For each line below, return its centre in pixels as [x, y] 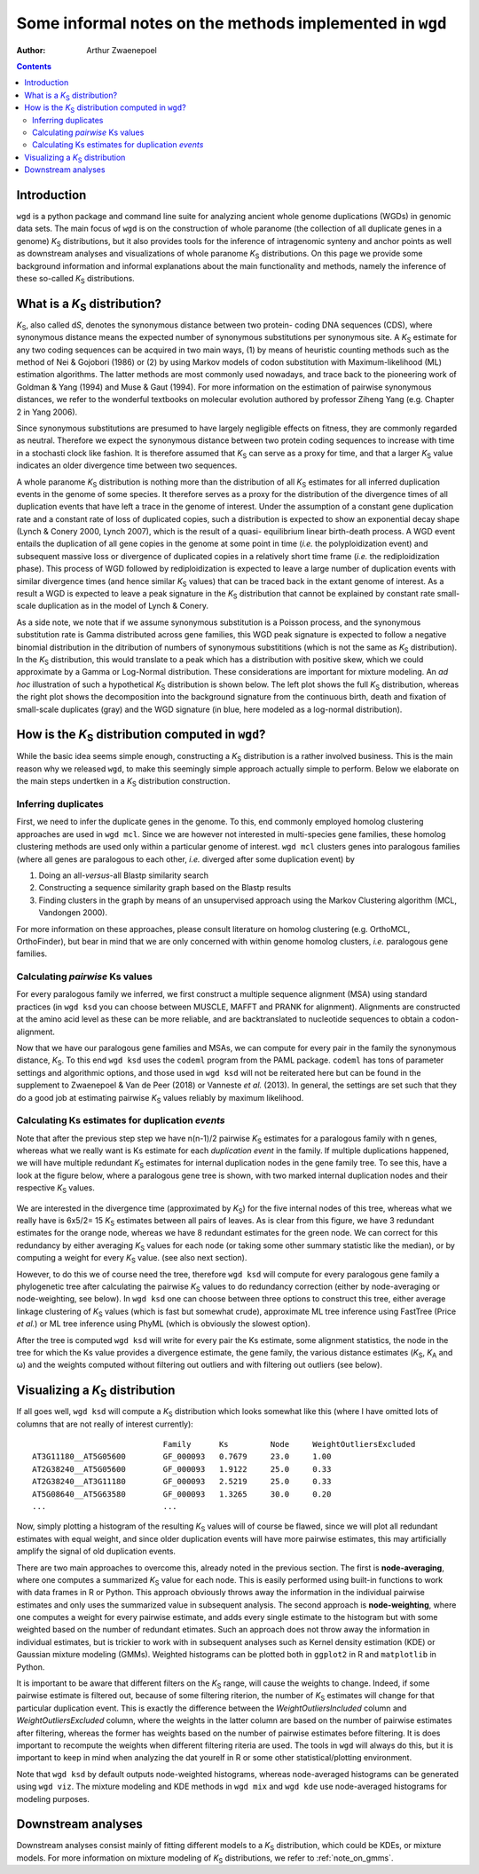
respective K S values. [55, 1189]
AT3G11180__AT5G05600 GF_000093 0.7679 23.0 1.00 [182, 1457]
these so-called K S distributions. [75, 279]
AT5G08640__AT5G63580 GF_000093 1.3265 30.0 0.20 [182, 1494]
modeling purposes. [53, 1799]
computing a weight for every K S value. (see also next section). [132, 1259]
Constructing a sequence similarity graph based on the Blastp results [165, 888]
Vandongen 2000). [73, 913]
